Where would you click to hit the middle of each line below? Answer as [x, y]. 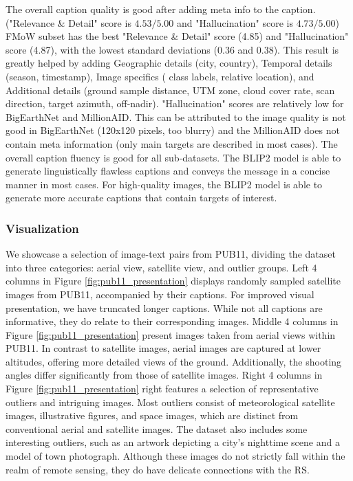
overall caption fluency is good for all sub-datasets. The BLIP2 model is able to [173, 157]
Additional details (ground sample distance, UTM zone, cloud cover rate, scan [170, 90]
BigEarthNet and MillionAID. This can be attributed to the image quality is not [176, 116]
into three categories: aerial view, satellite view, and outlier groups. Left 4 [161, 267]
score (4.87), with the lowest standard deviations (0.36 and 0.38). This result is [172, 49]
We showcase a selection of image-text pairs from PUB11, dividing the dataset [171, 254]
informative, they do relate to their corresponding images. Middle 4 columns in [172, 321]
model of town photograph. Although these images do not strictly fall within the [175, 456]
